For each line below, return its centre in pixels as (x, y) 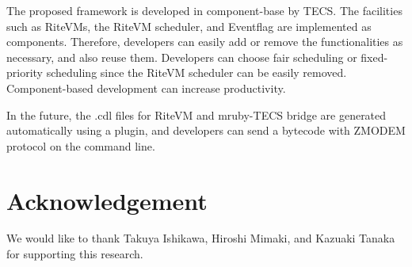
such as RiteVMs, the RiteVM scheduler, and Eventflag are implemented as (189, 26)
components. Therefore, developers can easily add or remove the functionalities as (205, 42)
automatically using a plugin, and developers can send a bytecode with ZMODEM (206, 130)
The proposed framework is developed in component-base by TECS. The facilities (204, 10)
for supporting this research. (75, 254)
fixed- (374, 57)
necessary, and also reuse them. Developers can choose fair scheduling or (182, 57)
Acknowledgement (107, 200)
